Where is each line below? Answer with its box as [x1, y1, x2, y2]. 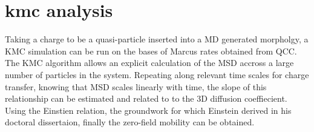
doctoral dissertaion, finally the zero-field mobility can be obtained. [5, 116, 255, 128]
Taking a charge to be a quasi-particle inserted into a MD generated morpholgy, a [5, 33, 309, 45]
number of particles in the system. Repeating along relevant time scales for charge [5, 68, 309, 81]
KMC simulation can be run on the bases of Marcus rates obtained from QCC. [5, 44, 297, 57]
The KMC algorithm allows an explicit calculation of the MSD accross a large [5, 56, 294, 69]
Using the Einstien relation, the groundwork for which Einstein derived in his [5, 104, 292, 116]
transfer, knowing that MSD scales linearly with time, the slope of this [5, 80, 267, 93]
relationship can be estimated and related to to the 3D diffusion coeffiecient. [5, 92, 287, 105]
